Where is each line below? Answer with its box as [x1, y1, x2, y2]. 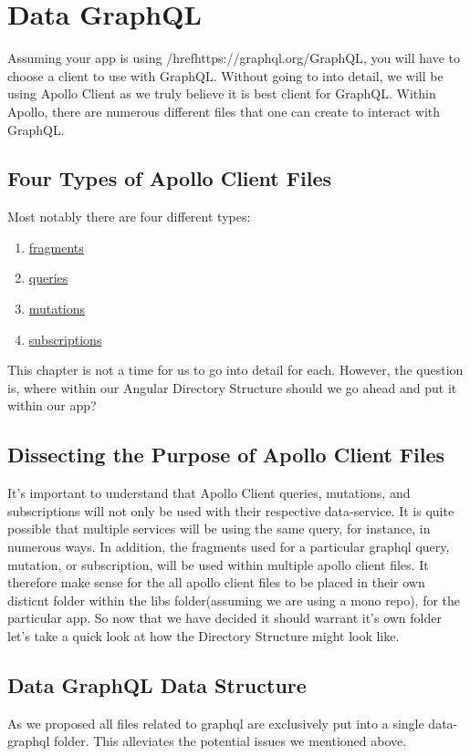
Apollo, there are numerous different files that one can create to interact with [7, 101, 441, 120]
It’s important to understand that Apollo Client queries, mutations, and [7, 483, 411, 502]
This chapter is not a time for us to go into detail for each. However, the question [7, 360, 464, 379]
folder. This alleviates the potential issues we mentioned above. [54, 731, 407, 751]
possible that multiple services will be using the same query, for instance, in [7, 519, 431, 538]
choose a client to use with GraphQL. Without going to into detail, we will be [7, 66, 444, 85]
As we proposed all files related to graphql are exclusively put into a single [7, 713, 424, 732]
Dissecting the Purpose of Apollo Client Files [7, 440, 445, 469]
